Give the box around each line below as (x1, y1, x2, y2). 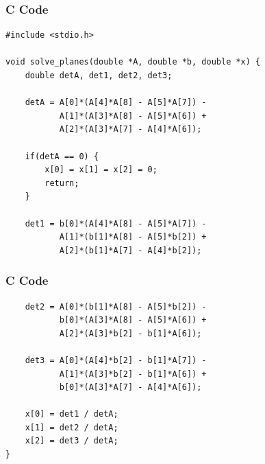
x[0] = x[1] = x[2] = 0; (45, 165, 157, 175)
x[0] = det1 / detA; (25, 409, 118, 419)
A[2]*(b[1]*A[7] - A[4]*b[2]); (59, 245, 202, 255)
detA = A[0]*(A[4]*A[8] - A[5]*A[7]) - (25, 97, 207, 108)
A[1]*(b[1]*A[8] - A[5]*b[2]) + (59, 232, 207, 242)
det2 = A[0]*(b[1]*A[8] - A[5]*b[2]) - (25, 301, 207, 312)
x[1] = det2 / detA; (25, 422, 118, 432)
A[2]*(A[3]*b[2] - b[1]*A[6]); (59, 328, 202, 338)
